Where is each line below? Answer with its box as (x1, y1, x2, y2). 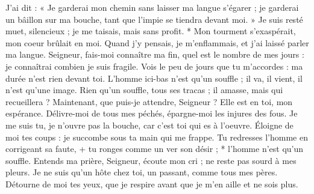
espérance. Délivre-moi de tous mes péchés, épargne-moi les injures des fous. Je (5, 107, 298, 120)
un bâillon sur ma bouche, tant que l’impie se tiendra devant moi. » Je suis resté (5, 13, 303, 25)
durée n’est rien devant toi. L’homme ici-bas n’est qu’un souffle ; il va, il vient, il (5, 71, 303, 84)
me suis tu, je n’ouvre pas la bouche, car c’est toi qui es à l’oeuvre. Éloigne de (5, 118, 294, 131)
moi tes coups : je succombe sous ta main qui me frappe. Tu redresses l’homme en (5, 130, 308, 143)
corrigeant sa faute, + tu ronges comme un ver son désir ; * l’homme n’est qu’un (5, 142, 304, 155)
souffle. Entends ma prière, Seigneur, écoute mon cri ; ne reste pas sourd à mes (5, 154, 297, 166)
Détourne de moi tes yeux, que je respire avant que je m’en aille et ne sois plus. (5, 177, 298, 190)
